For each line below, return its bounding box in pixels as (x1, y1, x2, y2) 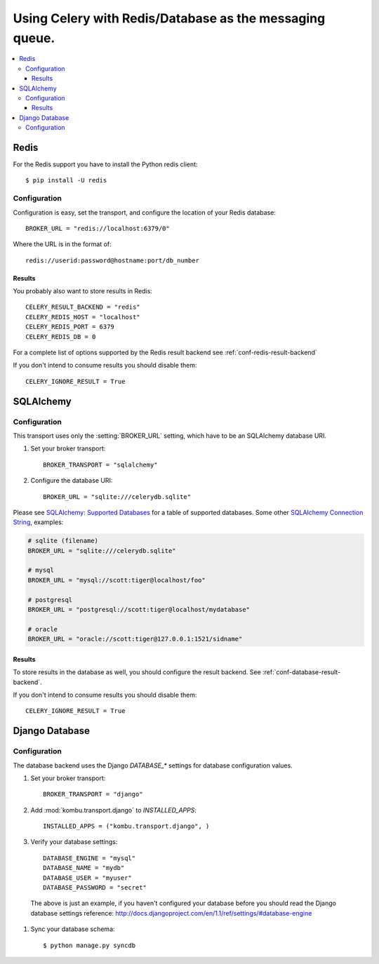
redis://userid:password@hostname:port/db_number (25, 256, 200, 265)
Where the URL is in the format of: (13, 240, 112, 248)
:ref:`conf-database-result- (262, 668, 341, 676)
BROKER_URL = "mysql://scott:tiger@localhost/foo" (27, 576, 206, 584)
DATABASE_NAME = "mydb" (43, 864, 125, 872)
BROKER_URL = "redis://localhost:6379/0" (25, 225, 170, 232)
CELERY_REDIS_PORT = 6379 (25, 323, 115, 331)
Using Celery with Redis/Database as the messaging (13, 11, 326, 26)
